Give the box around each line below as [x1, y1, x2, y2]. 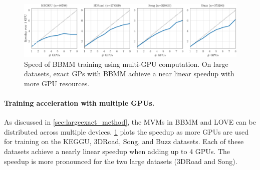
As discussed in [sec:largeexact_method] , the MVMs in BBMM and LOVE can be [4, 117, 256, 127]
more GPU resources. [24, 78, 90, 88]
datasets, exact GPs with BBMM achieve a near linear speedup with [24, 68, 234, 79]
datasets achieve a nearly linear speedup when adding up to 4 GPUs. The [4, 146, 230, 156]
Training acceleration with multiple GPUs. [4, 97, 155, 108]
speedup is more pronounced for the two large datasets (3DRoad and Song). [4, 156, 237, 166]
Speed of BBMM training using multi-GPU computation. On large [24, 58, 228, 69]
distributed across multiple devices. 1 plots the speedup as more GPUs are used [4, 126, 248, 137]
